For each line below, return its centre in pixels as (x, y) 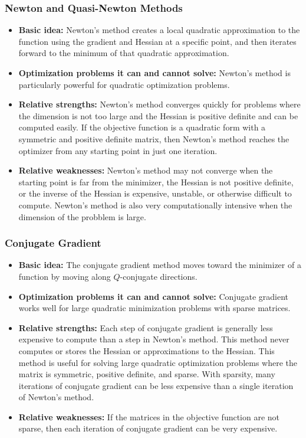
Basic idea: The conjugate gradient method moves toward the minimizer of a (160, 265)
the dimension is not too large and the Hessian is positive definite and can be (158, 115)
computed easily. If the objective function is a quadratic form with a (142, 127)
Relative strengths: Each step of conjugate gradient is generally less (146, 327)
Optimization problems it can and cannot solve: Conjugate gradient (153, 296)
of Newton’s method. (56, 397)
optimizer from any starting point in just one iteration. (118, 150)
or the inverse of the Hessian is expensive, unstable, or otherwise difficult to (155, 193)
